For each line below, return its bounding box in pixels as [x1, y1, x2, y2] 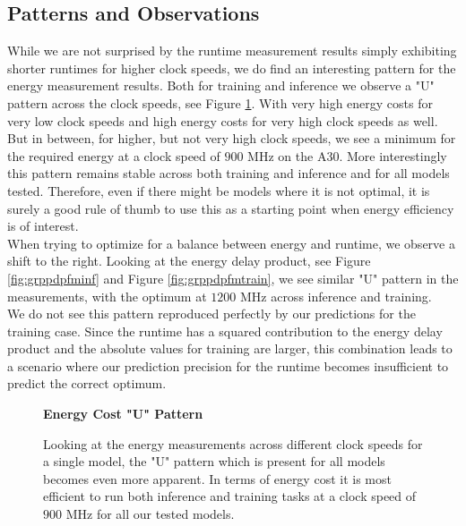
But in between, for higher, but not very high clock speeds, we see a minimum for [7, 129, 456, 148]
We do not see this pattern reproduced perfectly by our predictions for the [7, 304, 416, 323]
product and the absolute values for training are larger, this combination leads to [7, 339, 453, 358]
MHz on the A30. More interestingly [247, 146, 447, 165]
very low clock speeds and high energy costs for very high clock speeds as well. [7, 111, 438, 130]
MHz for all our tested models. [65, 505, 235, 523]
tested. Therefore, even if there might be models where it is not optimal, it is [7, 181, 430, 199]
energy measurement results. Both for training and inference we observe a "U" [7, 76, 435, 95]
